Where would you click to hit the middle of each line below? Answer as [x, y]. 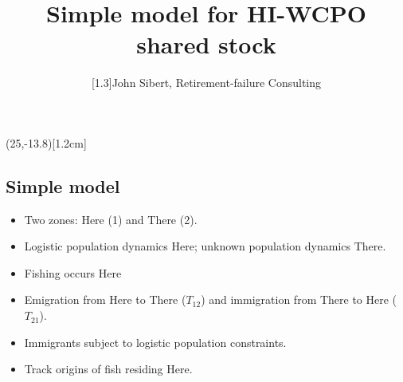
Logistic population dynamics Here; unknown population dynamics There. [205, 246]
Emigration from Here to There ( [105, 299]
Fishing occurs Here [73, 272]
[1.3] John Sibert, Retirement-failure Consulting [206, 83]
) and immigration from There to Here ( [299, 299]
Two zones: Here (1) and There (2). [111, 219]
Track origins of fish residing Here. [108, 369]
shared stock [206, 44]
